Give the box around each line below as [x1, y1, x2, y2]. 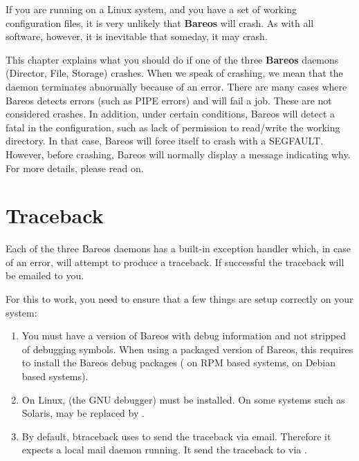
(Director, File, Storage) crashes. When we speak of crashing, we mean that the [6, 66, 343, 80]
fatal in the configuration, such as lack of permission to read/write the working [6, 120, 340, 134]
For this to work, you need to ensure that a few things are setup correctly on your [6, 292, 353, 306]
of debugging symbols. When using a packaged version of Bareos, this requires [21, 341, 353, 356]
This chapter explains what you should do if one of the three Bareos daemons [6, 52, 339, 66]
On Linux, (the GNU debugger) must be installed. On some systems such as [21, 392, 345, 406]
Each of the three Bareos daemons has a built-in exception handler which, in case [6, 241, 351, 256]
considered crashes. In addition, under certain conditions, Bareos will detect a [6, 106, 335, 121]
